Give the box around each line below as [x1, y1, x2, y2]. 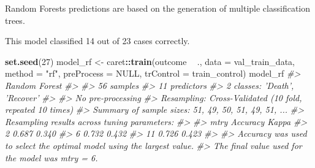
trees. [5, 13, 25, 26]
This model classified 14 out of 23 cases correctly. [5, 34, 190, 47]
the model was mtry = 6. [5, 151, 98, 164]
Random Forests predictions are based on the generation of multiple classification [5, 2, 311, 14]
